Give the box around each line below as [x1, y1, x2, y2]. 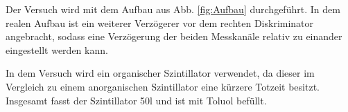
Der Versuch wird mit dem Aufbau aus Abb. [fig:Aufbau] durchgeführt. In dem [6, 2, 340, 16]
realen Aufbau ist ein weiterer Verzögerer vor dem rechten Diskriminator [6, 15, 314, 30]
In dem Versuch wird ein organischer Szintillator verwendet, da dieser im [6, 66, 315, 80]
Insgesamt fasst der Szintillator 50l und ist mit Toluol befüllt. [6, 93, 267, 107]
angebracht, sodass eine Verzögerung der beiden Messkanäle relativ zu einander [6, 29, 342, 44]
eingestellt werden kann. [6, 42, 108, 57]
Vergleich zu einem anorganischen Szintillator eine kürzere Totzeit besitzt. [6, 79, 320, 93]
